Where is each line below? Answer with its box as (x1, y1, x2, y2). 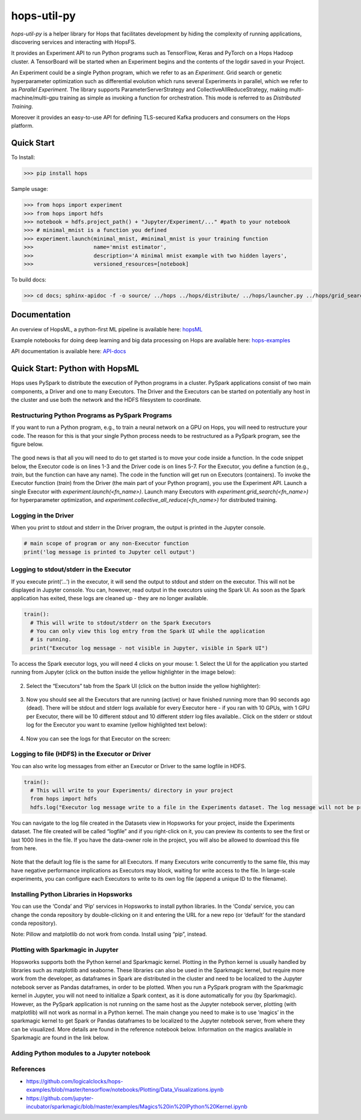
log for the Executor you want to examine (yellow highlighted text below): (26, 721, 208, 728)
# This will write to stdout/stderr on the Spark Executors (30, 619, 211, 626)
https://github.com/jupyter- (26, 1094, 94, 1102)
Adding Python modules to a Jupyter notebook (11, 1049, 150, 1057)
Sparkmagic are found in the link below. (11, 1034, 110, 1042)
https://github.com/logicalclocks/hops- (26, 1077, 123, 1084)
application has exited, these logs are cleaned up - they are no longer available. (11, 595, 209, 602)
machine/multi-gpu (11, 94, 59, 102)
